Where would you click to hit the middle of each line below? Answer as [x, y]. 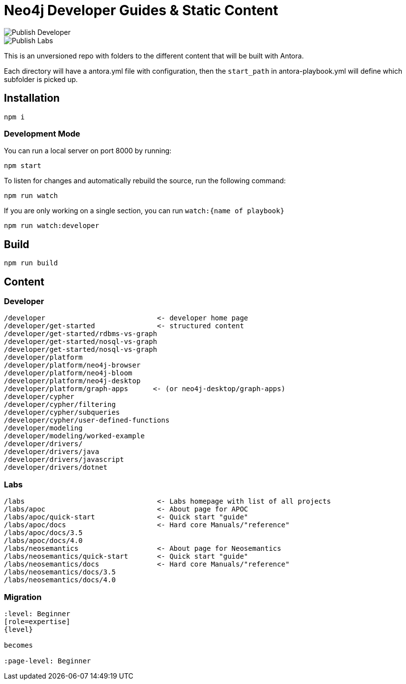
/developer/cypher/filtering [60, 405]
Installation [32, 98]
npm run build [31, 263]
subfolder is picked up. [41, 79]
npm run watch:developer [52, 226]
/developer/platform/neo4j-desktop [72, 381]
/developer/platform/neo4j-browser [72, 365]
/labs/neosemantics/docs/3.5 [60, 572]
